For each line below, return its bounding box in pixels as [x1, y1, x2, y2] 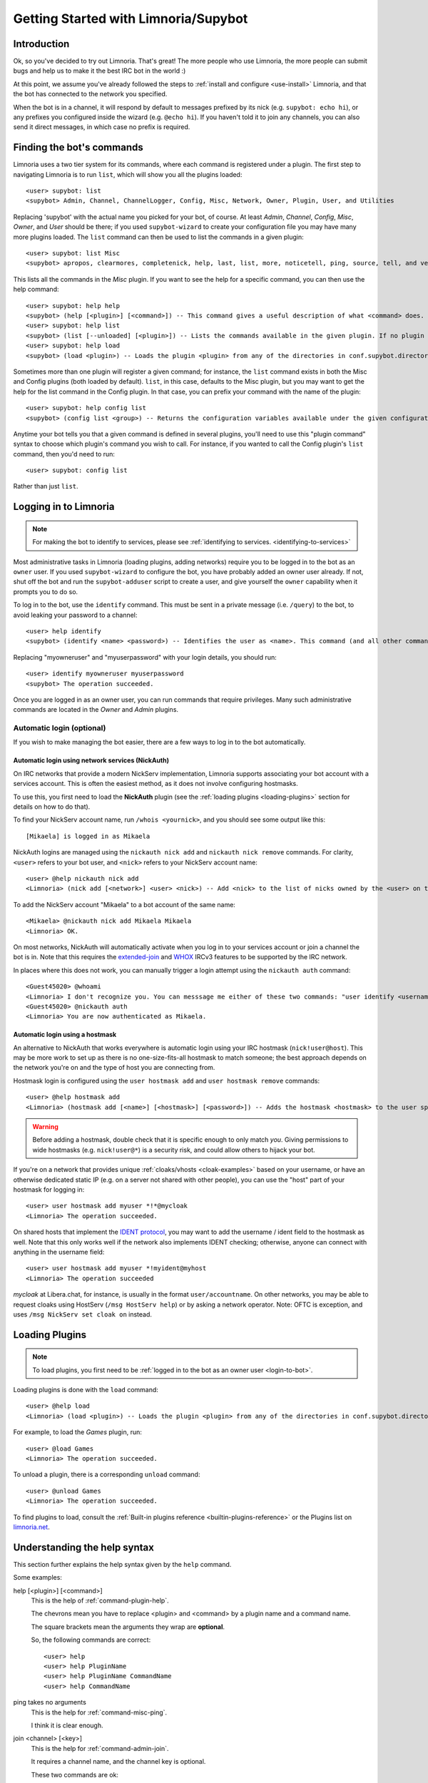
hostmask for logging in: [13, 1185, 85, 1194]
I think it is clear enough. [31, 1721, 103, 1730]
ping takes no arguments [13, 1698, 87, 1707]
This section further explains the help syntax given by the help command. [13, 1560, 232, 1568]
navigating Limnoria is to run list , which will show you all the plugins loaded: [13, 170, 243, 178]
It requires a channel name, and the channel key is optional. [31, 1757, 206, 1766]
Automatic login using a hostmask [13, 1031, 117, 1039]
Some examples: [13, 1573, 62, 1582]
